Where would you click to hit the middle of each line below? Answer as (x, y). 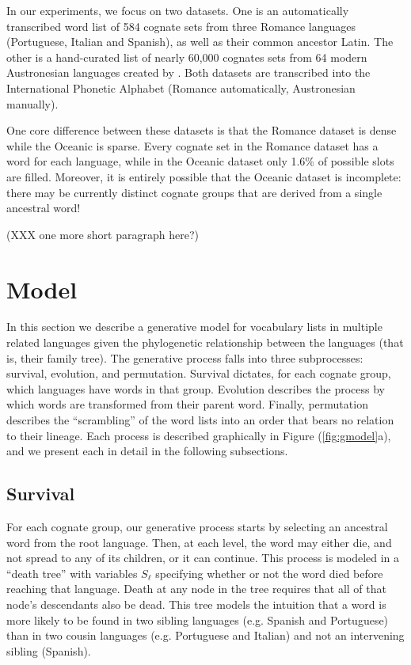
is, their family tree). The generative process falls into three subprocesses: (185, 357)
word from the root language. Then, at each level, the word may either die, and (199, 542)
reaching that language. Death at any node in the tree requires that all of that (196, 589)
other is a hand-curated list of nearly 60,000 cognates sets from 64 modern (187, 57)
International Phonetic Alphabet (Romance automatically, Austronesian (181, 87)
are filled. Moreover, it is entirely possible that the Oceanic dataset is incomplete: (204, 176)
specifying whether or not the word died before (269, 573)
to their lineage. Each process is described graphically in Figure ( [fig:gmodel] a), (199, 435)
